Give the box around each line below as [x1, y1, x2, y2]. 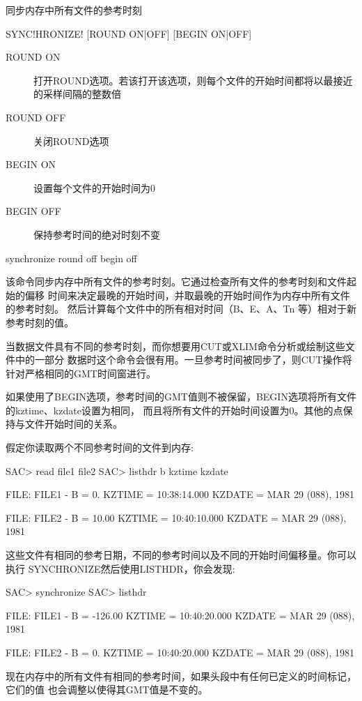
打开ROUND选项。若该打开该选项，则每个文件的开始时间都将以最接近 [33, 73, 353, 87]
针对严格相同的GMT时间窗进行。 [6, 365, 156, 380]
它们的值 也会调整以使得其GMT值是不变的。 [6, 682, 208, 697]
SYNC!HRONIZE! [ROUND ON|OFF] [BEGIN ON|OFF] [6, 26, 252, 40]
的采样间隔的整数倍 [33, 86, 121, 101]
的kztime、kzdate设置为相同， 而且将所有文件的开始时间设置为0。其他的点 [6, 402, 343, 417]
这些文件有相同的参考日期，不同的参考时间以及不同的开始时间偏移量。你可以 [6, 548, 356, 562]
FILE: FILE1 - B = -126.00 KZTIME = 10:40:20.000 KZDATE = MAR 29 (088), [6, 608, 355, 622]
